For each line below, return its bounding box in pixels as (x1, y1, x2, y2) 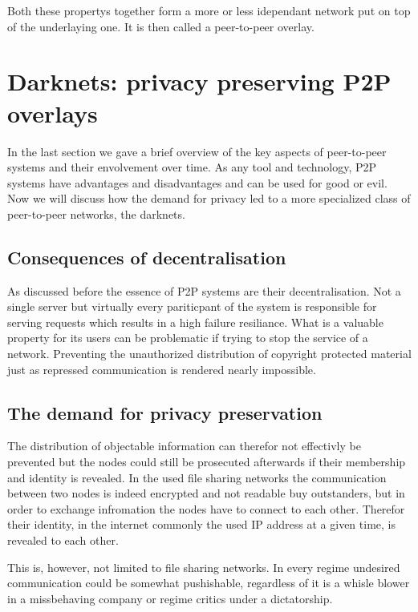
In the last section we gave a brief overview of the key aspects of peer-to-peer (7, 143, 387, 159)
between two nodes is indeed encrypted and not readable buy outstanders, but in (7, 485, 405, 501)
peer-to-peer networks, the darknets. (7, 205, 185, 222)
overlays (7, 96, 98, 129)
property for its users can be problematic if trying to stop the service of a (7, 329, 368, 346)
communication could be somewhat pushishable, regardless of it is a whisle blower (7, 574, 410, 591)
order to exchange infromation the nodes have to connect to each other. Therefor (7, 500, 405, 517)
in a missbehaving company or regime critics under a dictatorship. (7, 590, 333, 606)
